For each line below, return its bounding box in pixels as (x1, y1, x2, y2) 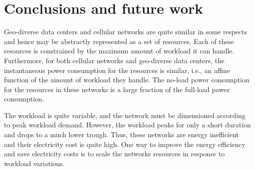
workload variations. (4, 158, 65, 168)
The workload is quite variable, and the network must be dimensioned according (4, 110, 246, 120)
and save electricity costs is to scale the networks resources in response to (4, 148, 225, 159)
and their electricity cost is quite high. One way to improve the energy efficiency (4, 139, 246, 149)
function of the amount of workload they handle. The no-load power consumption (4, 74, 250, 85)
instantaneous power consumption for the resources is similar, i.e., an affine (4, 65, 230, 75)
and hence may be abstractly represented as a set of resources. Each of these (4, 36, 234, 46)
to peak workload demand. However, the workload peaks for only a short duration (4, 120, 251, 130)
